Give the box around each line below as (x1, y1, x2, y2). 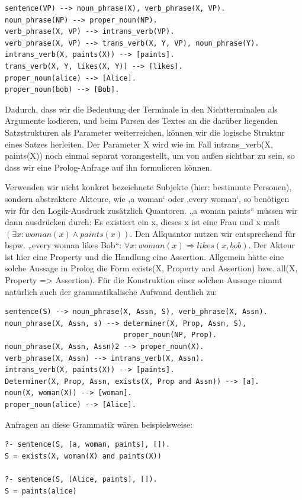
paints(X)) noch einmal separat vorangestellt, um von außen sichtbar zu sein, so (5, 149, 295, 162)
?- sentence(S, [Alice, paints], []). (5, 475, 158, 483)
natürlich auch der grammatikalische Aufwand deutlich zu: (5, 285, 217, 297)
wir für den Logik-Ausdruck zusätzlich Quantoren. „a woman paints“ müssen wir (5, 204, 298, 216)
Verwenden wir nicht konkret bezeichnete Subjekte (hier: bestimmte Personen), (5, 181, 292, 193)
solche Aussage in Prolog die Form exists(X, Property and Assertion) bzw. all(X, (5, 262, 298, 274)
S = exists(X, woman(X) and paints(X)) (5, 451, 162, 460)
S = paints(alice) (5, 486, 77, 495)
